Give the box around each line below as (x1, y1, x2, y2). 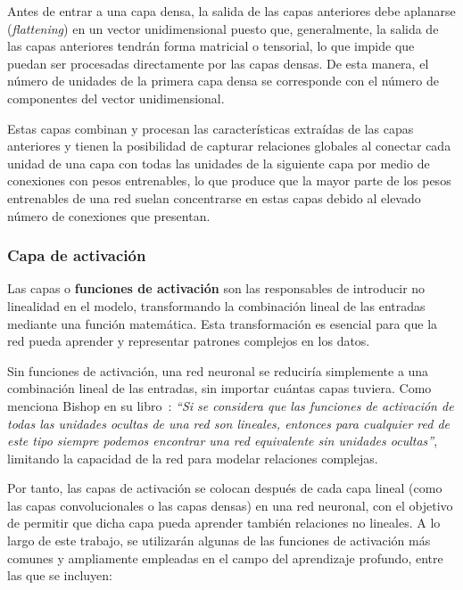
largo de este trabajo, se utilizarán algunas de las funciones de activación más (7, 531, 431, 550)
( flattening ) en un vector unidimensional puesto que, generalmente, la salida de (7, 19, 439, 37)
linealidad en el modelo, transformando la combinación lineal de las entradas (7, 296, 426, 315)
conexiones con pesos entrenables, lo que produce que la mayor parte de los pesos (7, 171, 451, 190)
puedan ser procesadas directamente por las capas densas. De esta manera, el (7, 53, 429, 72)
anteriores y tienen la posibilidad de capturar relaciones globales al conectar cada (7, 136, 451, 155)
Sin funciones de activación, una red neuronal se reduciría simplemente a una (7, 361, 429, 380)
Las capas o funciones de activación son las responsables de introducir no (7, 279, 426, 298)
